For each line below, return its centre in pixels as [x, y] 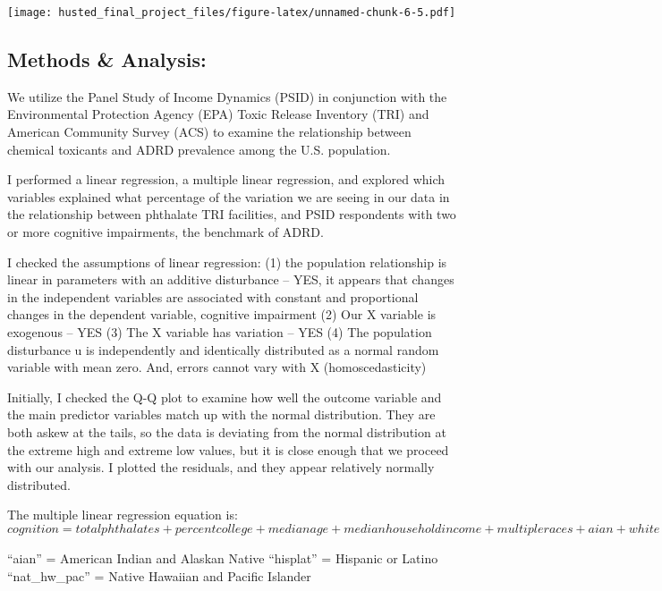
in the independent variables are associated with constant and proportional [213, 296]
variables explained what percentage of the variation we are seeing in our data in [229, 196]
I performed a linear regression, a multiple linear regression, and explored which [226, 179]
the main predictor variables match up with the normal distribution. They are [221, 414]
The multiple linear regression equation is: [123, 515]
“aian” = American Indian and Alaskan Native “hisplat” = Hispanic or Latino [223, 558]
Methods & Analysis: [107, 59]
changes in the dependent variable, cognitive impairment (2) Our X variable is [222, 314]
